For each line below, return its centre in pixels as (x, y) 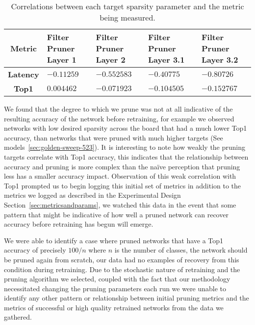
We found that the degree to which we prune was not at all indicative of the (118, 109)
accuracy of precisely (35, 250)
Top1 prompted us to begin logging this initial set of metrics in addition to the (123, 185)
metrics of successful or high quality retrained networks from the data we (114, 307)
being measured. (127, 17)
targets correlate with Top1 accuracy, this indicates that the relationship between (126, 156)
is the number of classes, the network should (181, 250)
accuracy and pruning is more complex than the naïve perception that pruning (122, 166)
